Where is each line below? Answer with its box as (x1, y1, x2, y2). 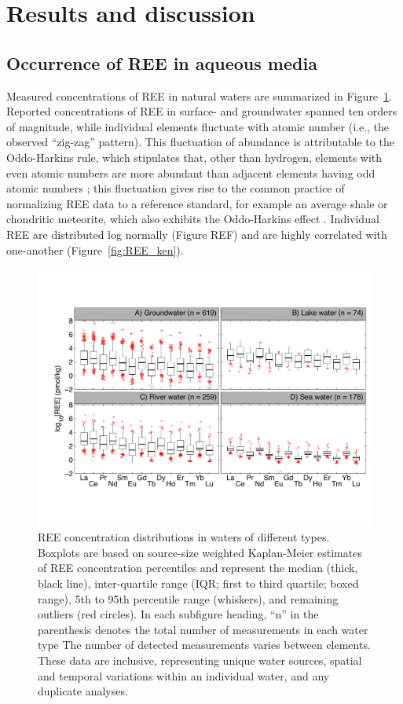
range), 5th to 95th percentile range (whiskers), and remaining (38, 590, 339, 607)
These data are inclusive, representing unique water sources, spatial (38, 651, 362, 668)
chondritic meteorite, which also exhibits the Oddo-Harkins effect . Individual (6, 211, 379, 227)
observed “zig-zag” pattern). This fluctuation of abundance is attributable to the (6, 134, 394, 150)
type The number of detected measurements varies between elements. (38, 636, 371, 653)
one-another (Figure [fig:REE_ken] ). (6, 241, 184, 258)
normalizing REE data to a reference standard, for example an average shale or (6, 195, 388, 211)
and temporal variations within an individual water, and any (38, 667, 330, 684)
